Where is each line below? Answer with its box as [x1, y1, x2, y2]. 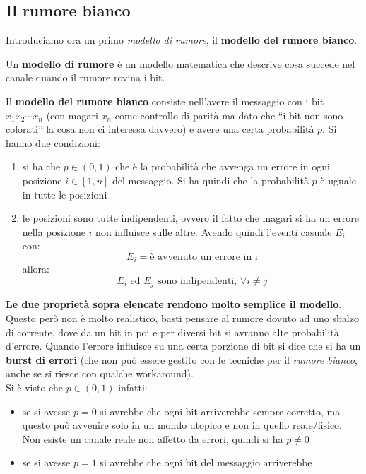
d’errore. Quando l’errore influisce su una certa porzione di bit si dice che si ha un [6, 338, 361, 353]
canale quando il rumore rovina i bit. [6, 70, 165, 85]
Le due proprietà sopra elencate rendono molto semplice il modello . [6, 297, 342, 312]
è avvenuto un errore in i [150, 251, 258, 262]
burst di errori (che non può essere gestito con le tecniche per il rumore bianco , [6, 352, 358, 367]
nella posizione [22, 224, 85, 239]
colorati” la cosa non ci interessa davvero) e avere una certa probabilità [6, 122, 314, 136]
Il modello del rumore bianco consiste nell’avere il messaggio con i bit [6, 93, 324, 108]
